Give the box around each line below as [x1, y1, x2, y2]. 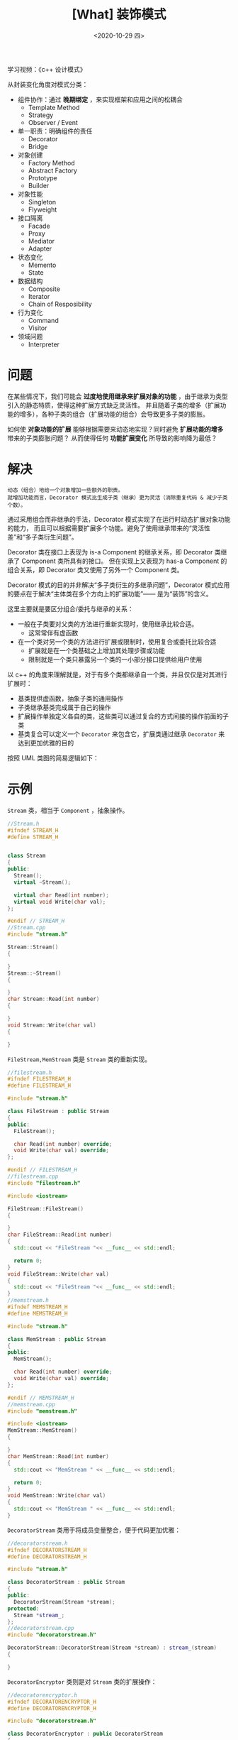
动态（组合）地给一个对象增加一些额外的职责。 [7, 486, 124, 493]
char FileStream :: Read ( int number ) [7, 1231, 113, 1239]
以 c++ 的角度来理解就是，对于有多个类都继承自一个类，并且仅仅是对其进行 [7, 670, 228, 679]
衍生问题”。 [43, 532, 78, 541]
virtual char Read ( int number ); [13, 892, 110, 899]
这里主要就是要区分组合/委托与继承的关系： [7, 604, 135, 613]
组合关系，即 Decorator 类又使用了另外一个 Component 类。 [7, 565, 183, 574]
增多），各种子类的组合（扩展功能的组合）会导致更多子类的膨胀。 [19, 410, 209, 418]
